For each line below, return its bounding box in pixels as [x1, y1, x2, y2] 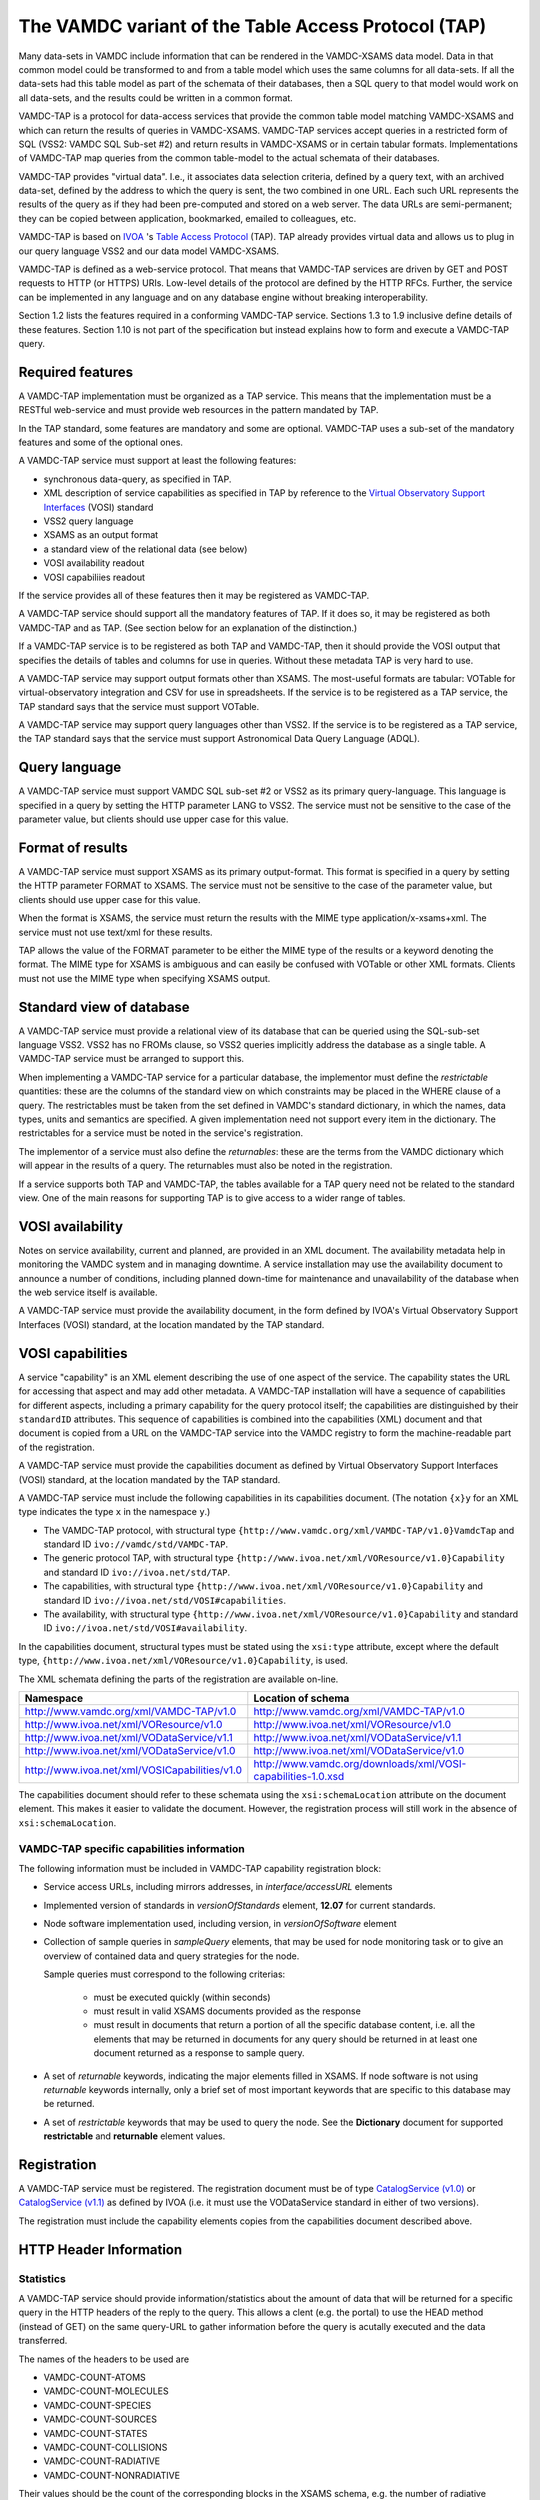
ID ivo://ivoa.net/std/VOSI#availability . [43, 1622, 248, 1634]
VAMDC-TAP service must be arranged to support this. [18, 1053, 245, 1065]
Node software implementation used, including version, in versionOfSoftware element [43, 1918, 397, 1930]
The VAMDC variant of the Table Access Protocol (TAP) [18, 15, 487, 37]
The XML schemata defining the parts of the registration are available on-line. [18, 1673, 339, 1685]
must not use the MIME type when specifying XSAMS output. [18, 972, 271, 984]
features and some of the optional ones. [18, 436, 184, 449]
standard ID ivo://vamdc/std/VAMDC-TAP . [43, 1538, 229, 1550]
